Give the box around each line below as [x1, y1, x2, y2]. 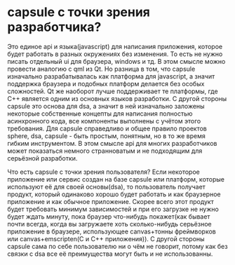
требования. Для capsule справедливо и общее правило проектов [7, 124, 207, 132]
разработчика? [7, 19, 102, 35]
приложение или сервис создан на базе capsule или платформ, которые [7, 175, 225, 183]
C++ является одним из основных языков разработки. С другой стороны [7, 94, 227, 102]
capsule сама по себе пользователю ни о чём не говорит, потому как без [7, 242, 228, 250]
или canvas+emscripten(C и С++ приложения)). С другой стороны [7, 234, 205, 243]
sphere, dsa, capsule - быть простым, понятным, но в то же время [7, 131, 206, 140]
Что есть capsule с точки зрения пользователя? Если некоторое [7, 168, 200, 176]
